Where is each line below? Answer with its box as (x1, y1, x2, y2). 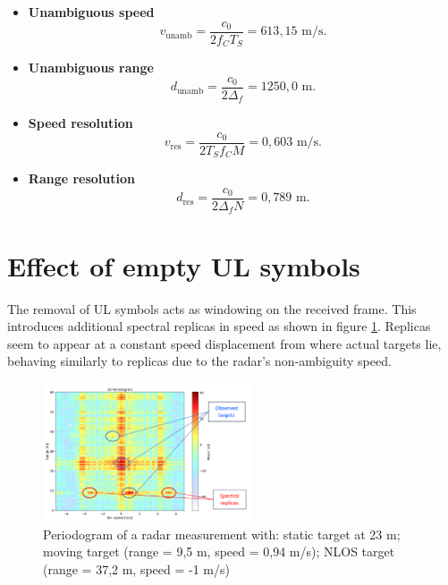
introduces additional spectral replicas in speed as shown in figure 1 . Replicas (7, 317, 431, 335)
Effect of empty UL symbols (7, 247, 360, 284)
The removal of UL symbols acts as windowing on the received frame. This (7, 299, 417, 318)
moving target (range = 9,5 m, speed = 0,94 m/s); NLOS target (43, 542, 395, 561)
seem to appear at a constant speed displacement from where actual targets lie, (7, 334, 442, 352)
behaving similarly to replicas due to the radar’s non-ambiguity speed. (7, 352, 392, 370)
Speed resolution (28, 114, 133, 132)
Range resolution (28, 169, 135, 188)
